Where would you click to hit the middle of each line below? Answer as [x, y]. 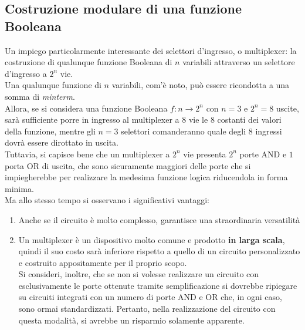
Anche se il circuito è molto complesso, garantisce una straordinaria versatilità [159, 219]
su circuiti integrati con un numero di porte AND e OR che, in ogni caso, [150, 297]
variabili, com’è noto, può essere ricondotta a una [201, 85]
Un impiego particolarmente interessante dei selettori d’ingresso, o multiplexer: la [151, 50]
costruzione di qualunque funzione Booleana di [89, 62]
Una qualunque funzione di [53, 85]
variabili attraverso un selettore [239, 62]
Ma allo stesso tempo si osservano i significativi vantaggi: [107, 200]
